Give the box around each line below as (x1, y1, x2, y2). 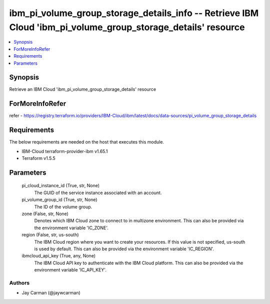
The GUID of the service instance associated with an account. (34, 190, 162, 196)
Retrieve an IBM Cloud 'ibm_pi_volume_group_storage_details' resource (9, 86, 156, 92)
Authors (9, 279, 30, 286)
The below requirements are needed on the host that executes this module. (9, 139, 164, 145)
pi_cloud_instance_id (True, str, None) (21, 183, 100, 189)
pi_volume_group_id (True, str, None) (21, 197, 97, 203)
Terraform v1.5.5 (21, 156, 56, 162)
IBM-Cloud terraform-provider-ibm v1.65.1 (21, 148, 108, 154)
